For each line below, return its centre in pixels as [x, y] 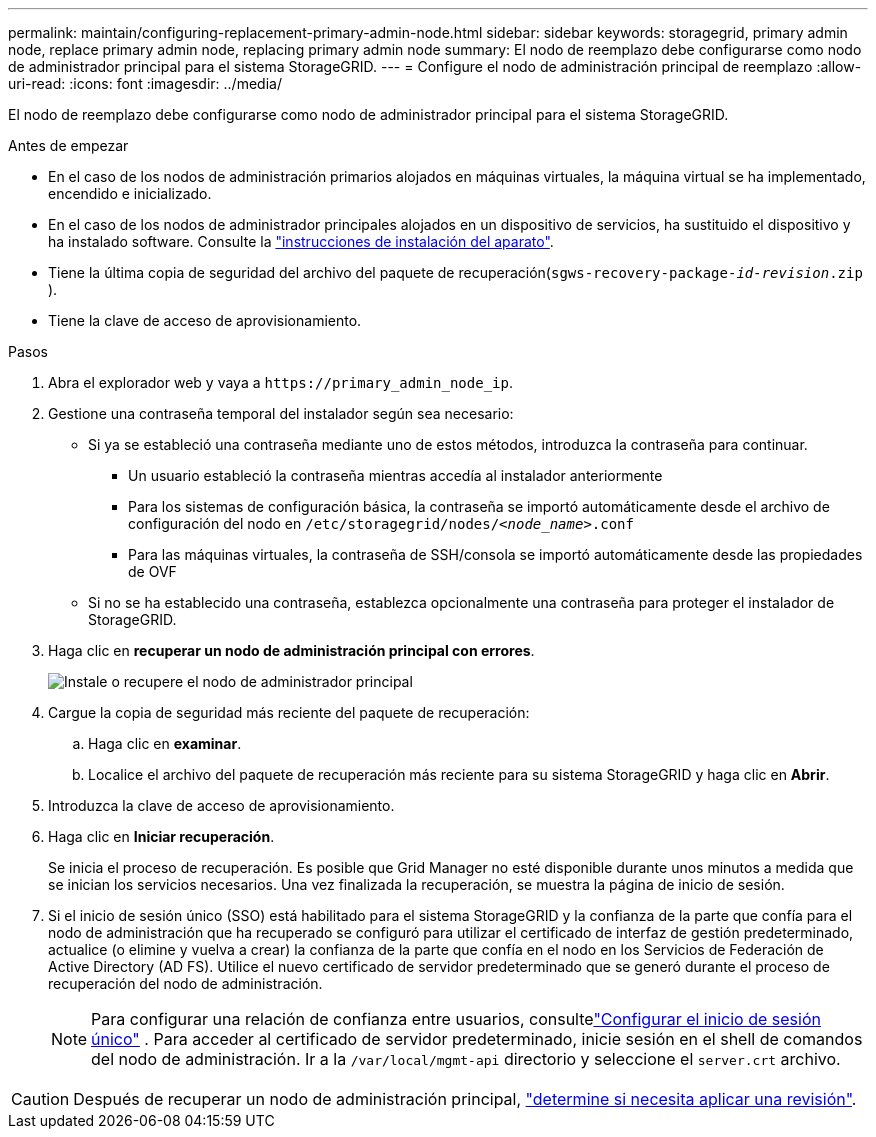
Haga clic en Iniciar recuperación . [161, 836]
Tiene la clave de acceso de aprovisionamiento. [205, 320]
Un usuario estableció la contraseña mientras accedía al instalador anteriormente [395, 475]
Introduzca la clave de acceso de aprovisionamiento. [221, 805]
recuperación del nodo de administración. [185, 983]
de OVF [152, 571]
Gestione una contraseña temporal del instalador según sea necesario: [281, 413]
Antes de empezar [68, 145]
